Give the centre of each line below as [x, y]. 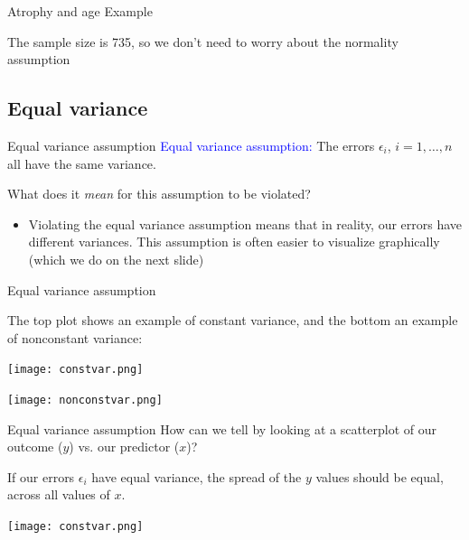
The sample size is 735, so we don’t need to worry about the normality [203, 41]
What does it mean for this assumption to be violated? [159, 194]
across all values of [59, 494]
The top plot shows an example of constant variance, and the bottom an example [233, 320]
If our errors [41, 476]
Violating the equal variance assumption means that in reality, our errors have [245, 223]
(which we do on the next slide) [116, 259]
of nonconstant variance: [75, 337]
